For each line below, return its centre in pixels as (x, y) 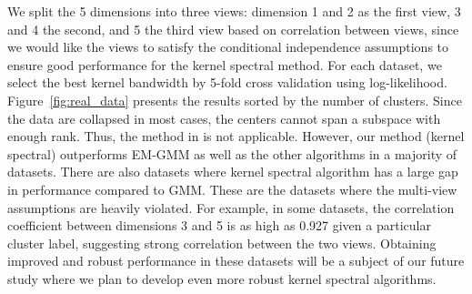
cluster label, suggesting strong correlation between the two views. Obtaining (222, 243)
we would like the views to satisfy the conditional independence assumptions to (228, 47)
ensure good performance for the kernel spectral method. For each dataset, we (225, 64)
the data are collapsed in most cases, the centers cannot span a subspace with (224, 118)
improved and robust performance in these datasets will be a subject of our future (236, 261)
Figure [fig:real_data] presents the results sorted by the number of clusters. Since (235, 100)
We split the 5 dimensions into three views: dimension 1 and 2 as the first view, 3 (234, 11)
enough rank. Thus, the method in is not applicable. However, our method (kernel (236, 136)
